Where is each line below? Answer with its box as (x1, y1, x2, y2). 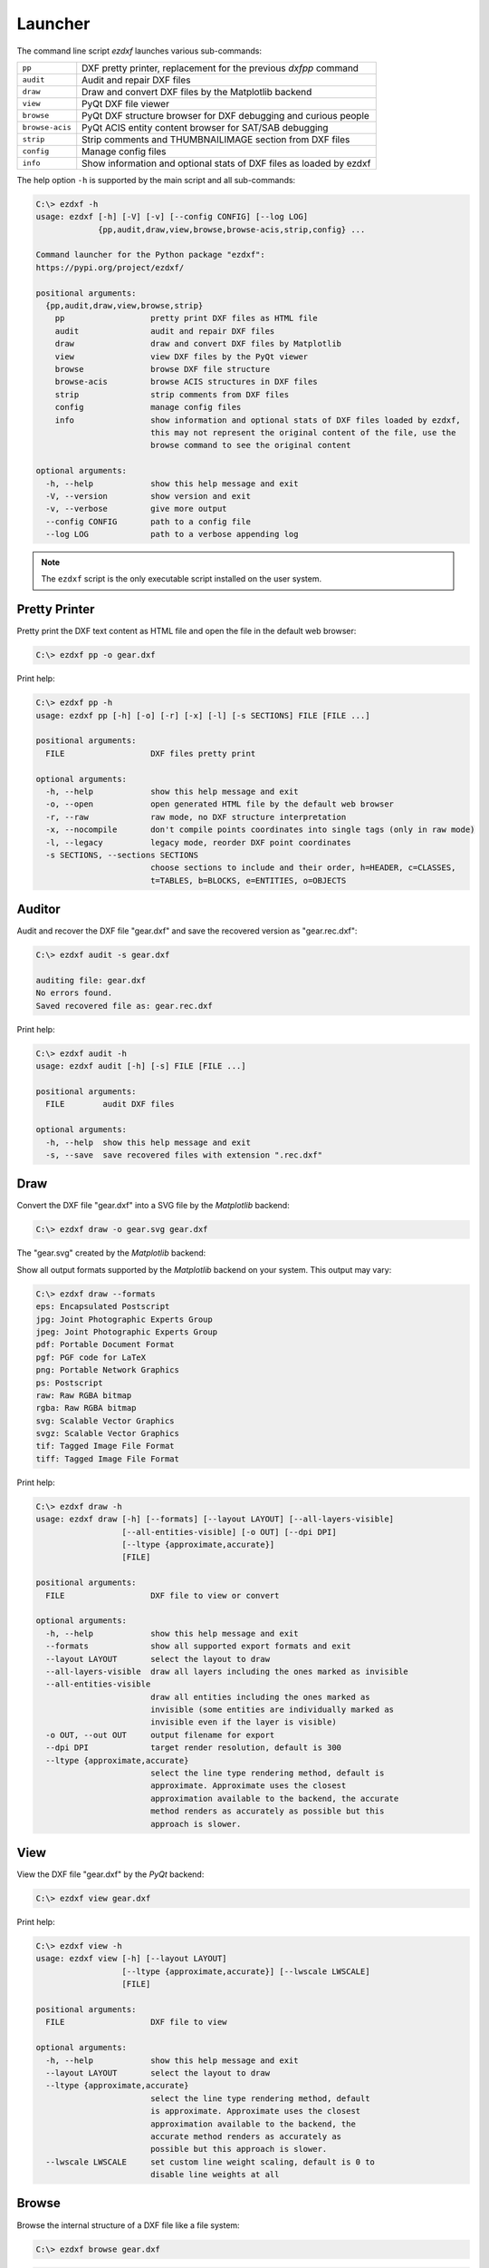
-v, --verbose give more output (45, 503, 227, 514)
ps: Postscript (35, 1377, 103, 1388)
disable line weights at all (149, 2169, 280, 2180)
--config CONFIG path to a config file (45, 516, 251, 526)
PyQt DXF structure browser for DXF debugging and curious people (81, 109, 370, 122)
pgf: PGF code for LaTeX (35, 1352, 147, 1363)
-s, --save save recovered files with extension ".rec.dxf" (45, 1149, 323, 1160)
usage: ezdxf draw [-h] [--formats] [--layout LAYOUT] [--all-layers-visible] (35, 1514, 394, 1524)
